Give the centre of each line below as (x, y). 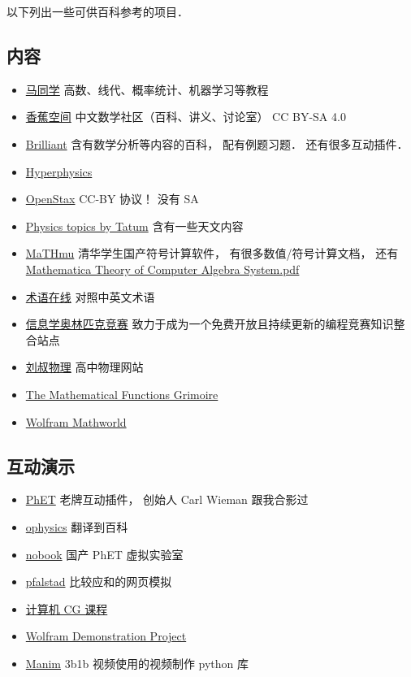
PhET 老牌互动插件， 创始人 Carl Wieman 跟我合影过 (167, 499)
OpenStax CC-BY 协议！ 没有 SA (112, 199)
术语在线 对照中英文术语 (90, 296)
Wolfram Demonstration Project (106, 636)
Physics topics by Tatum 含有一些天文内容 (134, 226)
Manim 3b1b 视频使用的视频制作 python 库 (137, 663)
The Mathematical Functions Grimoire (122, 394)
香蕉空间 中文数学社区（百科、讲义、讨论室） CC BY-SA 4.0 (186, 117)
